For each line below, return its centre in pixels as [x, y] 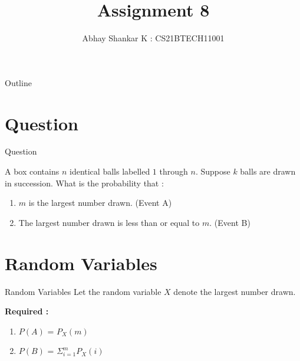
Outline [18, 82]
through [174, 171]
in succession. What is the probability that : [84, 183]
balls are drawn [268, 171]
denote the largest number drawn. [235, 291]
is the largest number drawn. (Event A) [100, 203]
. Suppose [213, 171]
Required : [27, 311]
